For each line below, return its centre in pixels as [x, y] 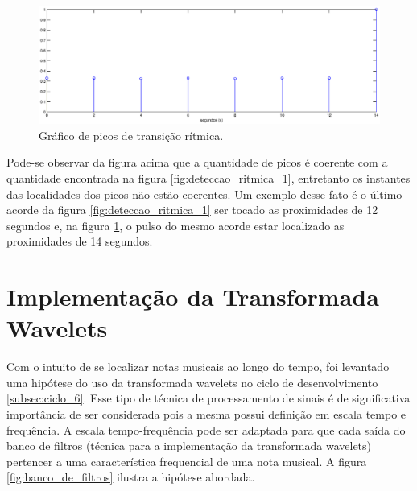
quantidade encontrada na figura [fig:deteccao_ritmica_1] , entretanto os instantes [208, 177]
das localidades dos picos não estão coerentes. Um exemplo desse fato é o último [204, 194]
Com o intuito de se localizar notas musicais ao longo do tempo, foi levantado [198, 367]
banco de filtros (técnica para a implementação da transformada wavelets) [189, 446]
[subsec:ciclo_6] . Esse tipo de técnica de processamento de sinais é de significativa [208, 398]
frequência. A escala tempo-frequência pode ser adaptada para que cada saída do [206, 429]
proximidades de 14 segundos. [80, 241]
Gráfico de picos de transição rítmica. [131, 135]
